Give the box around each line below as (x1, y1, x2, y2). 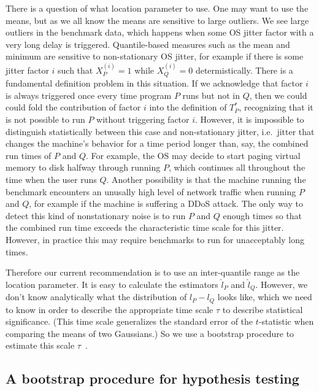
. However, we (255, 277, 308, 290)
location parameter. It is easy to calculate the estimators (6, 277, 218, 290)
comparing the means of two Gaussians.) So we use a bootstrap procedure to (6, 327, 294, 339)
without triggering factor (96, 112, 190, 125)
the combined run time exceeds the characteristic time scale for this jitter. (6, 221, 284, 234)
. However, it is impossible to (195, 112, 304, 125)
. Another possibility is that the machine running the (106, 172, 306, 185)
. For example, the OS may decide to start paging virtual (86, 149, 301, 161)
